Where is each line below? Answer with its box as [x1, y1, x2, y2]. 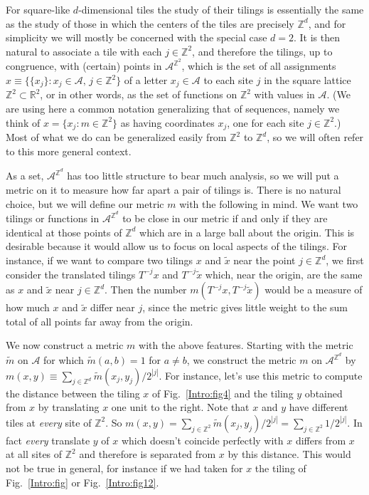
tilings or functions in [6, 211, 100, 226]
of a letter [124, 73, 168, 88]
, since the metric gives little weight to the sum [142, 300, 348, 315]
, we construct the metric [186, 353, 296, 368]
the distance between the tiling [6, 385, 140, 400]
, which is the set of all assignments [181, 58, 336, 73]
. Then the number [105, 282, 187, 297]
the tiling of [255, 461, 306, 475]
